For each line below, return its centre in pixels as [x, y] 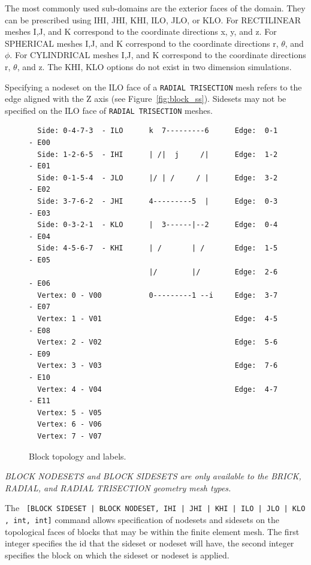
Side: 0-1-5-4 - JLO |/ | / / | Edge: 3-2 [158, 178]
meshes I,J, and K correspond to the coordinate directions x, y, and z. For [141, 31]
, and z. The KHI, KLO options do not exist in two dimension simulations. [154, 66]
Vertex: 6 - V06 [70, 424]
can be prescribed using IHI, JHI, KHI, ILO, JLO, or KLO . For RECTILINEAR [153, 19]
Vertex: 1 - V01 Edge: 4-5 [158, 318]
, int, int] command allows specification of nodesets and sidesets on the [142, 519]
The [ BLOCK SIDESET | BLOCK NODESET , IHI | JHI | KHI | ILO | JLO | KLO [155, 508]
